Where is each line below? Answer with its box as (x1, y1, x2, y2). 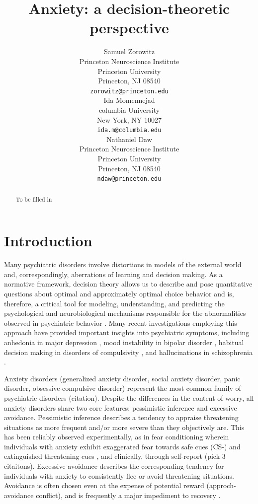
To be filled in (15, 195, 52, 203)
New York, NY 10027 (97, 114, 162, 125)
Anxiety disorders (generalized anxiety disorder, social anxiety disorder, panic (4, 373, 241, 383)
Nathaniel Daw (106, 134, 152, 144)
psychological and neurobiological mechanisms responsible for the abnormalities (4, 308, 246, 318)
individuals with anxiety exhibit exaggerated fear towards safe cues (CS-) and (4, 441, 241, 451)
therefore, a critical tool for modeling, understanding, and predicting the (4, 298, 225, 308)
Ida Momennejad (103, 95, 155, 105)
